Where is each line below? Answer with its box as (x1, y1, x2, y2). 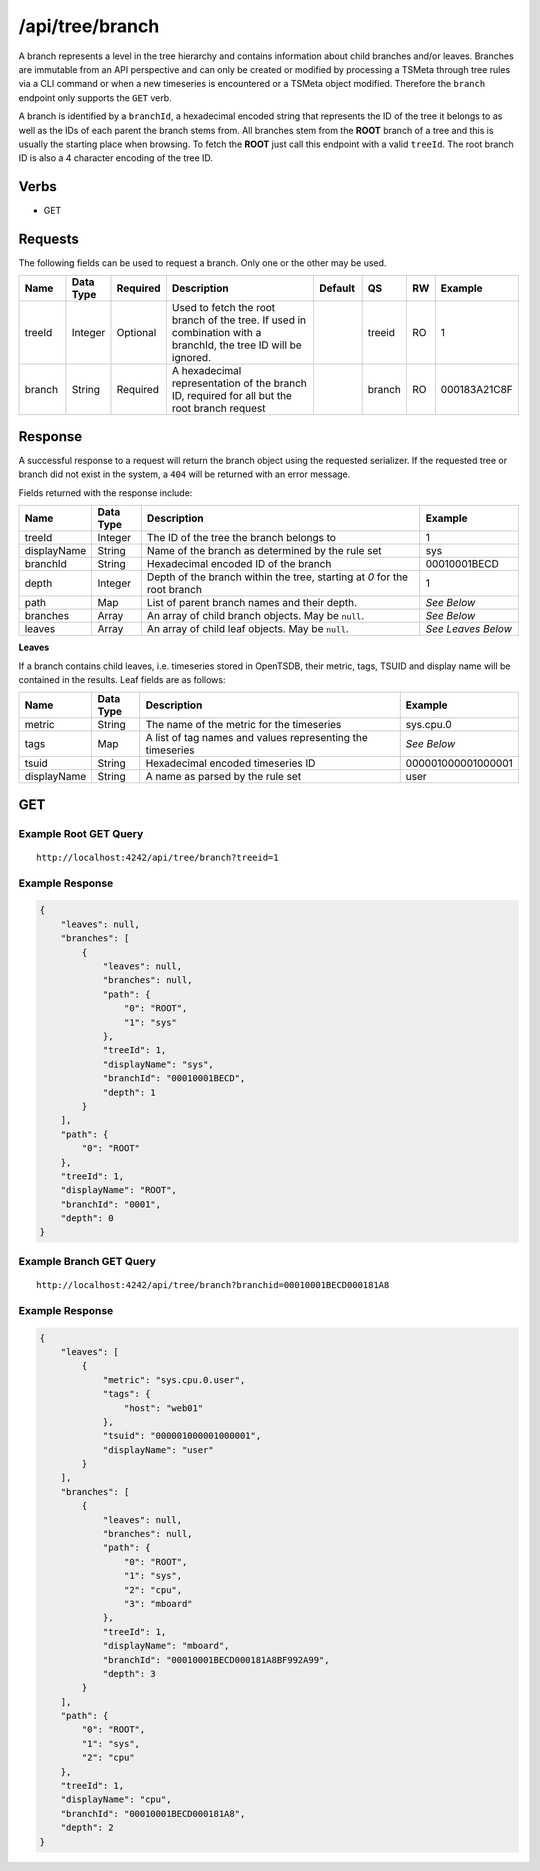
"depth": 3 (102, 1668, 157, 1679)
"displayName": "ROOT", (60, 1185, 177, 1196)
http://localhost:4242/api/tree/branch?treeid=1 (36, 851, 279, 863)
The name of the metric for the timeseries (145, 718, 342, 732)
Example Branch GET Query (18, 1254, 157, 1268)
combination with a (171, 326, 262, 340)
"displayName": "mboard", (102, 1640, 230, 1652)
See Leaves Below (425, 622, 512, 636)
